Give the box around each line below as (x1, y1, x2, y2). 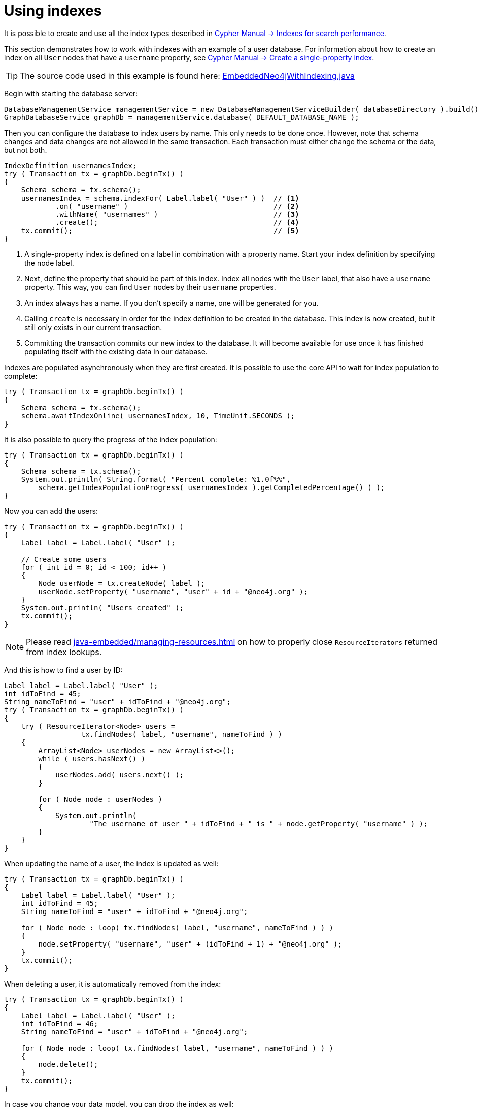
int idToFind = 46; (21, 1019, 98, 1028)
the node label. (24, 258, 74, 267)
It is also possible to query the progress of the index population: (4, 435, 217, 444)
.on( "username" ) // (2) (55, 202, 299, 210)
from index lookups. (26, 646, 102, 657)
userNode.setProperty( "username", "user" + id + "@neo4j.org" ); (38, 587, 308, 596)
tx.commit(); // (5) (21, 226, 299, 235)
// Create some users (21, 555, 107, 563)
